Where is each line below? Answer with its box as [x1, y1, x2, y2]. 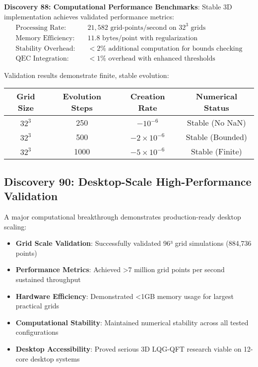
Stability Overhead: [15, 45, 75, 52]
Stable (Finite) [191, 146, 242, 157]
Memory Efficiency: [15, 34, 75, 42]
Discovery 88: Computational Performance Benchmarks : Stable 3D [4, 1, 232, 11]
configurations [15, 327, 59, 337]
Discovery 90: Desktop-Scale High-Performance [4, 173, 252, 189]
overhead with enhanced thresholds [108, 55, 215, 62]
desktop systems [30, 353, 80, 364]
